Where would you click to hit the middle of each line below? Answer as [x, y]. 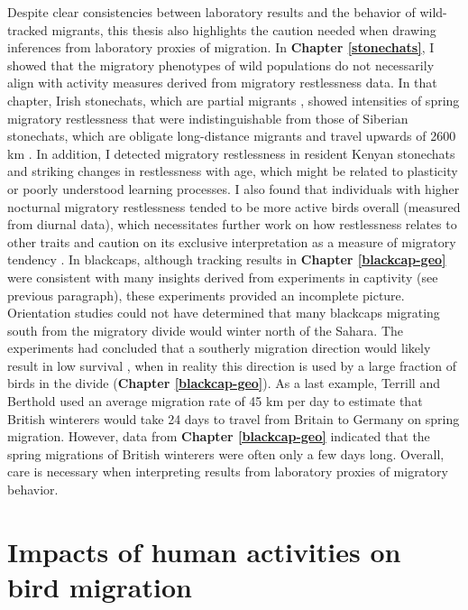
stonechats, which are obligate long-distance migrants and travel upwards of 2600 [232, 136]
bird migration [100, 587]
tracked [28, 29]
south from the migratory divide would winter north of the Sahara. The [206, 330]
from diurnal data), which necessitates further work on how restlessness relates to [232, 224]
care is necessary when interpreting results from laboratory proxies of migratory [228, 471]
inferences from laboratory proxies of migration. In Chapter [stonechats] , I [221, 47]
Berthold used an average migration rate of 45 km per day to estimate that [215, 401]
